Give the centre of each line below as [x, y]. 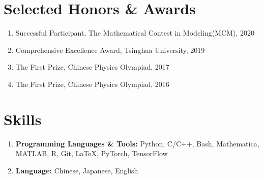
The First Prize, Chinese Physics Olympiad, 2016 [92, 84]
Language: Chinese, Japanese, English [77, 170]
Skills [23, 119]
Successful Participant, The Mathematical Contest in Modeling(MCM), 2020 [135, 33]
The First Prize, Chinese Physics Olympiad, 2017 [92, 67]
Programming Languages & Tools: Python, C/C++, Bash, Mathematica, [137, 143]
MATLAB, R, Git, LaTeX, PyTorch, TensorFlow [92, 153]
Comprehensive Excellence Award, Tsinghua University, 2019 [110, 50]
